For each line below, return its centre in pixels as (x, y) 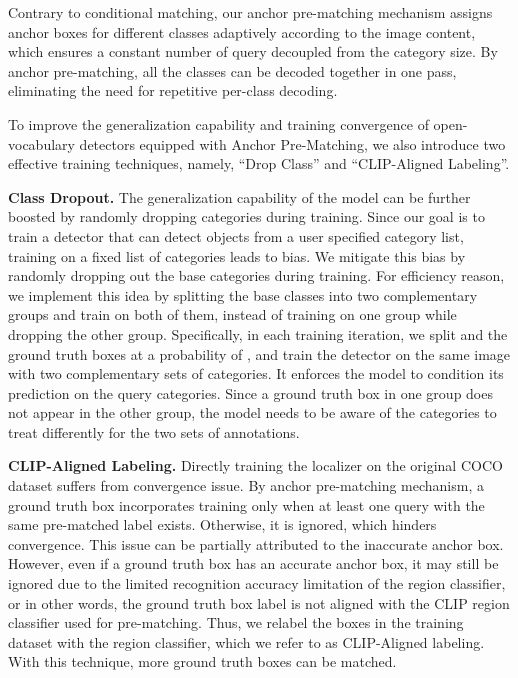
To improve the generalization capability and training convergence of (218, 123)
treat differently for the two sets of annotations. (154, 431)
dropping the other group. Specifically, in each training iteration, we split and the (258, 333)
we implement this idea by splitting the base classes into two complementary (243, 294)
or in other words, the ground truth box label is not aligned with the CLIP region (259, 602)
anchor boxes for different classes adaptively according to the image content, (242, 31)
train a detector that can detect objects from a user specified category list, (236, 235)
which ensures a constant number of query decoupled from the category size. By (253, 51)
